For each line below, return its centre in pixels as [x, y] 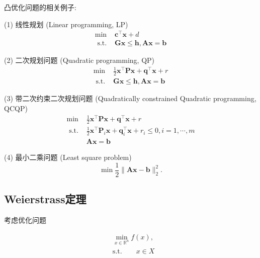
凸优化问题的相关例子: [40, 7]
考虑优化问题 [25, 220]
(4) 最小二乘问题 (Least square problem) [68, 157]
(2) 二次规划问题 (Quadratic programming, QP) [79, 60]
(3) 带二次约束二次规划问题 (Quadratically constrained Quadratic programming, [130, 98]
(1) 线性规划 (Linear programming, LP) [66, 24]
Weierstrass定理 [45, 199]
